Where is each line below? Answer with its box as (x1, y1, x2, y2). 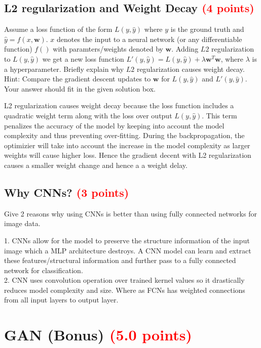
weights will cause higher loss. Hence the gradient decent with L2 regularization (4, 150, 251, 160)
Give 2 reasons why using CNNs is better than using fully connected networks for (4, 208, 257, 219)
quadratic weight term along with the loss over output (4, 110, 172, 120)
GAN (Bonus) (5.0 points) (4, 324, 192, 345)
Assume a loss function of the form (4, 24, 113, 34)
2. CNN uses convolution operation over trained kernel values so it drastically (4, 275, 245, 285)
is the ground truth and (170, 24, 244, 34)
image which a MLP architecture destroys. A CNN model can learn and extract (4, 245, 251, 255)
